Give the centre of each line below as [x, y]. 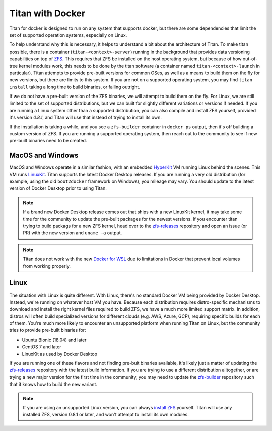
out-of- [250, 59]
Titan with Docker [47, 13]
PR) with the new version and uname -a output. [73, 233]
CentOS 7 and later [42, 347]
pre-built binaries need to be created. [48, 141]
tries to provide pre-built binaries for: [48, 330]
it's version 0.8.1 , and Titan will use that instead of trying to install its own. [86, 117]
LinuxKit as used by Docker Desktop [60, 354]
